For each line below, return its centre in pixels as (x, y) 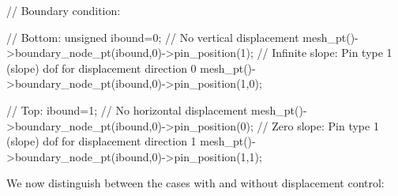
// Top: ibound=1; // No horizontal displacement (127, 109)
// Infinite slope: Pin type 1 (325, 53)
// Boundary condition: (64, 10)
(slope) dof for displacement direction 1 (101, 141)
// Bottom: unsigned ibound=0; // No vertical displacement (153, 37)
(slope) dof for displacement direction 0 (101, 68)
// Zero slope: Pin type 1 (318, 125)
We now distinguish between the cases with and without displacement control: (195, 183)
